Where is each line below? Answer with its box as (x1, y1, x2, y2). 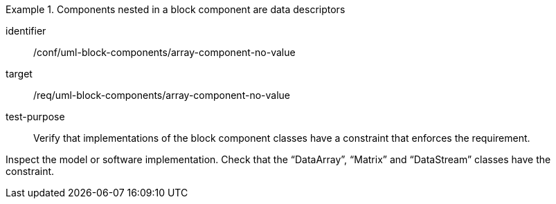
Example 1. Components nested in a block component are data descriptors (6, 3, 346, 15)
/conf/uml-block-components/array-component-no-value (33, 46, 296, 58)
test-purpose (6, 111, 65, 122)
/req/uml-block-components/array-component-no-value (33, 89, 290, 101)
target (6, 68, 33, 80)
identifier (6, 25, 46, 37)
